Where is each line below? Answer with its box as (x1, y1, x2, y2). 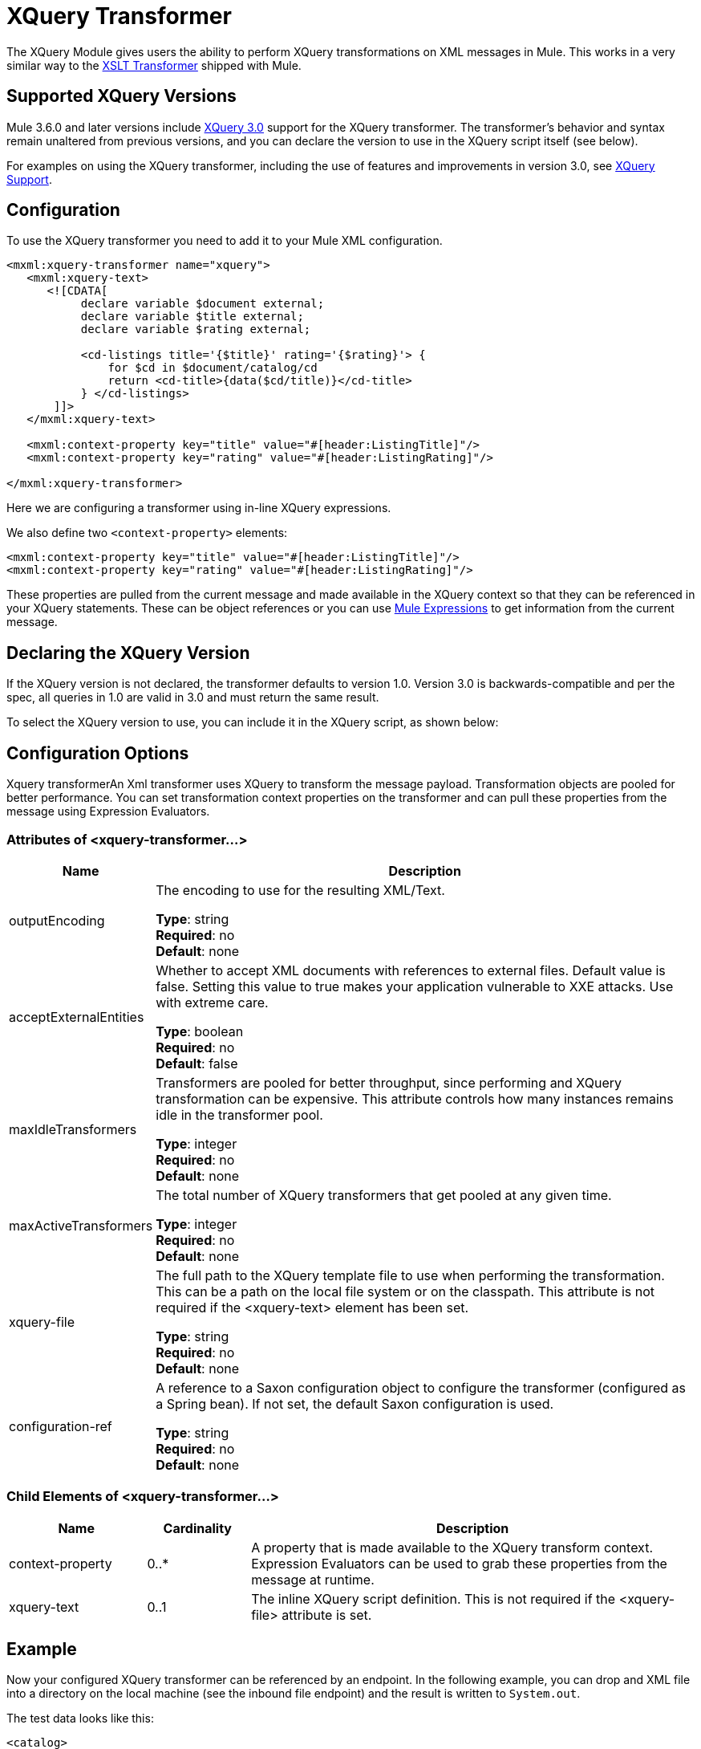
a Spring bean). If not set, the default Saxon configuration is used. (156, 1395, 554, 1412)
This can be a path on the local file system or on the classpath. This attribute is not (156, 1283, 655, 1300)
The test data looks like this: (6, 1711, 154, 1726)
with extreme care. (156, 994, 269, 1011)
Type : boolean (156, 1023, 244, 1039)
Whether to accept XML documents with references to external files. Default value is (156, 962, 666, 978)
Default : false (156, 1055, 238, 1072)
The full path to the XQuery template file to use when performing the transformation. (156, 1267, 665, 1283)
